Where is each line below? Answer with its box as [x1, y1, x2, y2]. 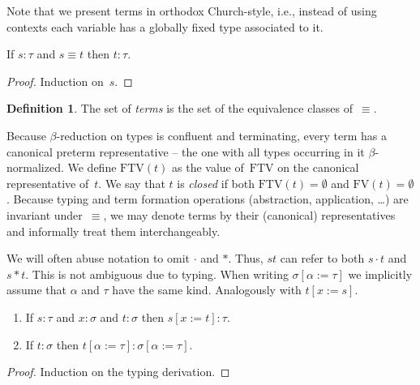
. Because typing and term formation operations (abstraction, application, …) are [6, 190, 409, 207]
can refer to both [280, 250, 365, 267]
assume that [6, 281, 67, 298]
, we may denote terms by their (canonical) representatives [103, 206, 396, 223]
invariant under [6, 206, 83, 223]
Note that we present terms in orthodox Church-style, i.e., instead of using [6, 2, 377, 19]
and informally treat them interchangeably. [6, 222, 221, 239]
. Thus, [228, 250, 264, 267]
